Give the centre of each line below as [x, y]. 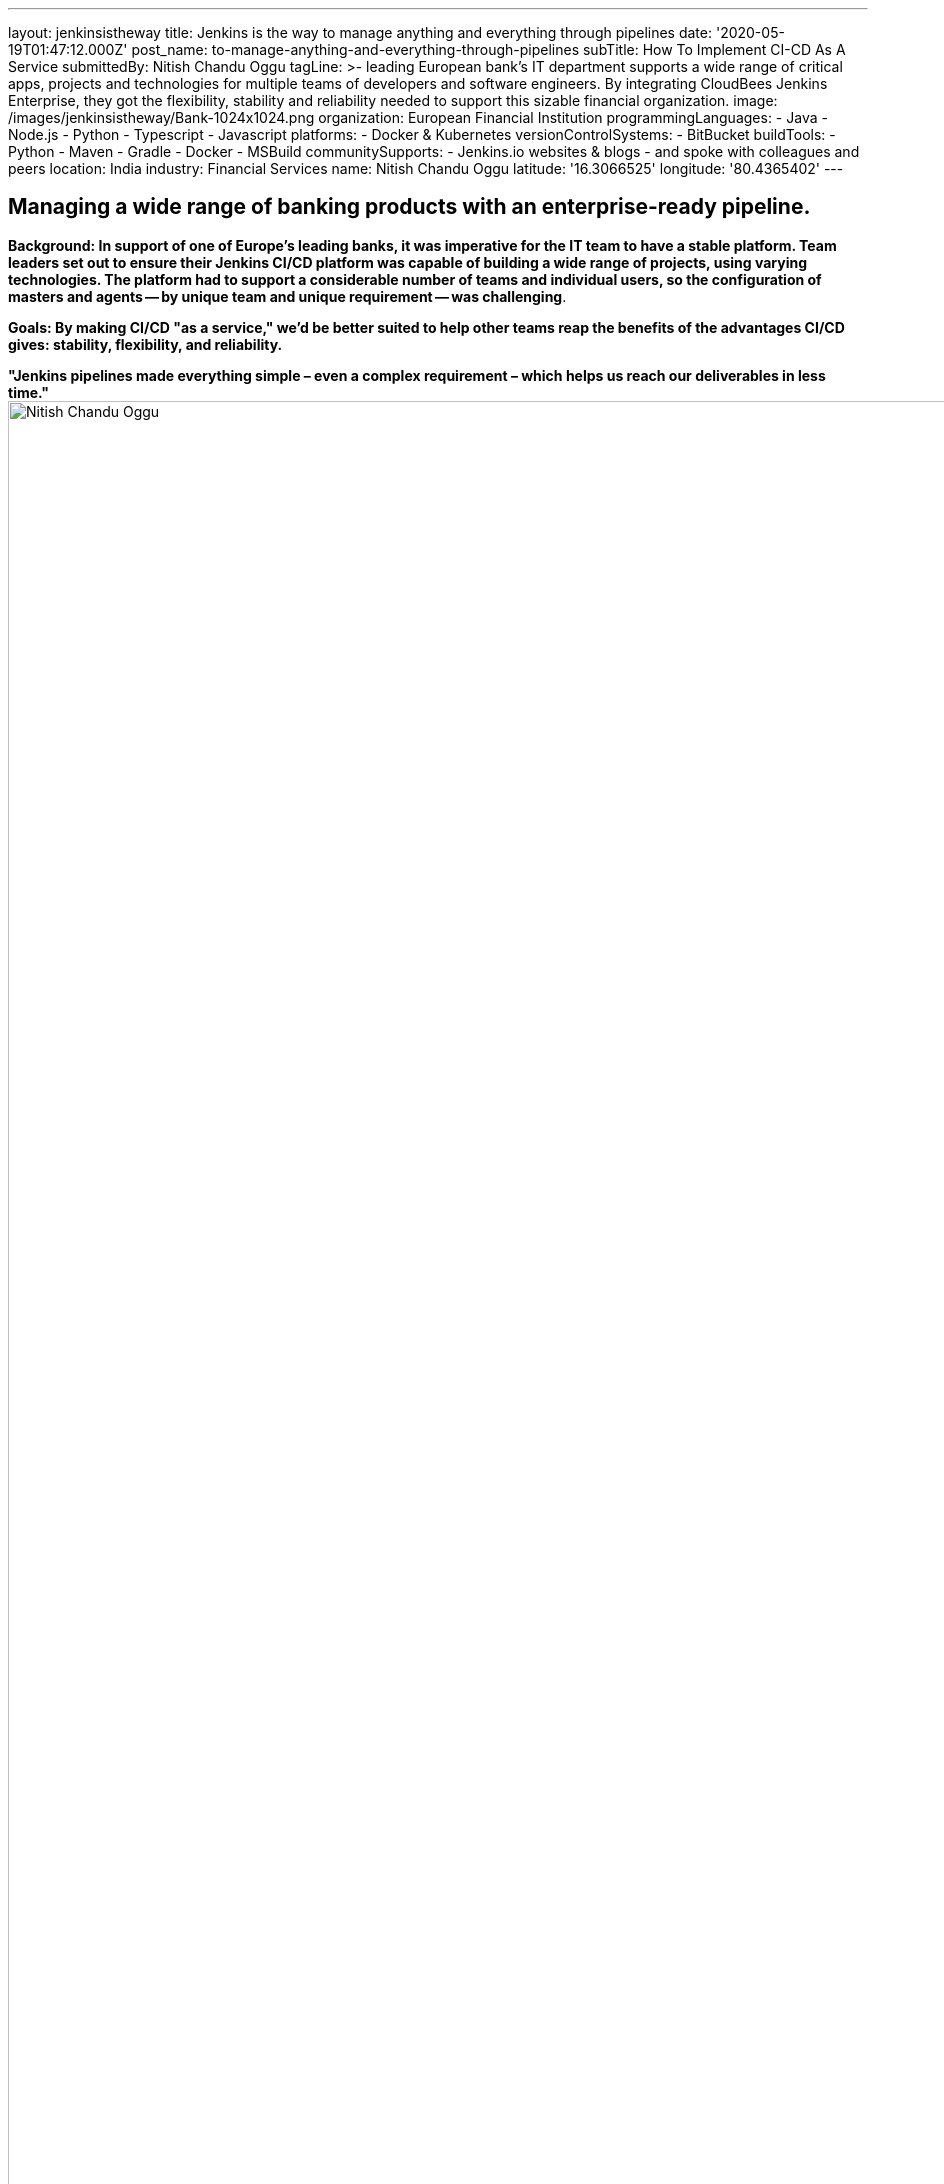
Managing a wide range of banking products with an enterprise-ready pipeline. [409, 207]
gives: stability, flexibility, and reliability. [145, 344]
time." [29, 392]
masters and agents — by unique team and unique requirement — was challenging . [287, 296]
